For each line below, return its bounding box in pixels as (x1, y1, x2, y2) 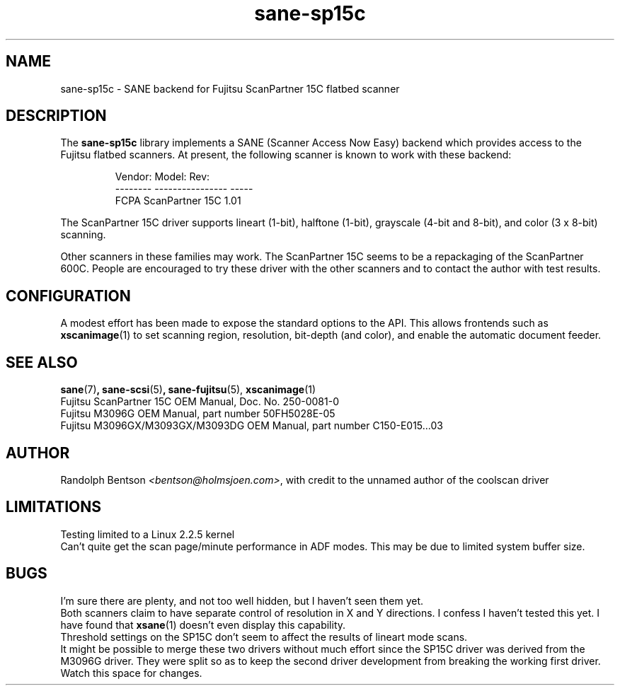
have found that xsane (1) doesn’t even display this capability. (60, 618, 346, 631)
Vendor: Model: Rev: (115, 170, 210, 183)
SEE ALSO (6, 353, 78, 371)
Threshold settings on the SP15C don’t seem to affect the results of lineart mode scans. (60, 630, 468, 643)
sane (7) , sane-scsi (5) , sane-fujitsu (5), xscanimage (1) (60, 383, 316, 396)
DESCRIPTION (6, 107, 107, 125)
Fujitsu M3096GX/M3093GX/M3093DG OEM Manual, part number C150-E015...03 (60, 419, 444, 432)
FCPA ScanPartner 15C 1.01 (115, 194, 241, 207)
